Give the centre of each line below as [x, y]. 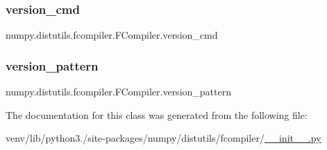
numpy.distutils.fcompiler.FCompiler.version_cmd [112, 35]
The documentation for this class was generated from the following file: [157, 114]
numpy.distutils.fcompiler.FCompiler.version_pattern [118, 92]
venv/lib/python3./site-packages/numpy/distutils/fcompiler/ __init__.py [163, 138]
